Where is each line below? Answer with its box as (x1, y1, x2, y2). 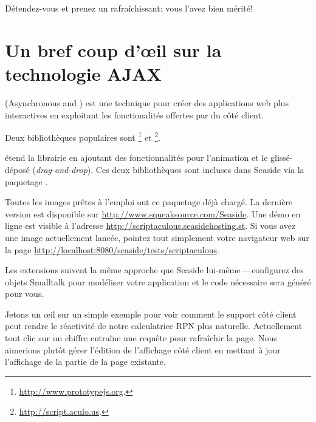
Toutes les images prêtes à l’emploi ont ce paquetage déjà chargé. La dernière (5, 196, 293, 208)
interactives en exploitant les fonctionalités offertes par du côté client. (5, 108, 264, 121)
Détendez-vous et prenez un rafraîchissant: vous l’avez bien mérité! (5, 2, 253, 14)
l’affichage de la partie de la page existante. (5, 355, 166, 368)
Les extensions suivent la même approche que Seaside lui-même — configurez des (5, 264, 304, 276)
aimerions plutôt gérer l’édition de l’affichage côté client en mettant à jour (5, 343, 281, 356)
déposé (5, 163, 30, 175)
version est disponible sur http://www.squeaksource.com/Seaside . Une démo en (5, 207, 301, 220)
